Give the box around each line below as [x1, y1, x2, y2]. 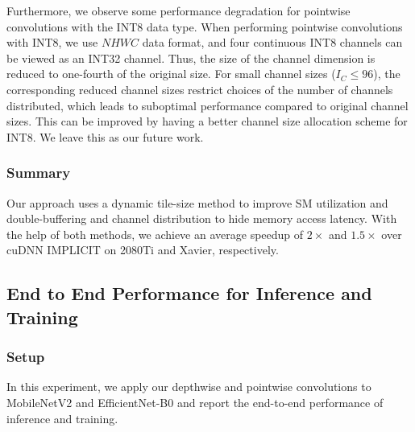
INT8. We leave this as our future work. [6, 128, 204, 145]
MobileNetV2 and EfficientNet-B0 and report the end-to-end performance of [6, 393, 384, 410]
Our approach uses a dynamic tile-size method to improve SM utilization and [6, 194, 388, 211]
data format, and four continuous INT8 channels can [142, 34, 403, 51]
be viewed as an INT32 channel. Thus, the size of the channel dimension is [6, 49, 376, 66]
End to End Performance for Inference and [6, 281, 372, 306]
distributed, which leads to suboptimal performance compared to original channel [6, 97, 409, 113]
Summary [6, 163, 71, 183]
